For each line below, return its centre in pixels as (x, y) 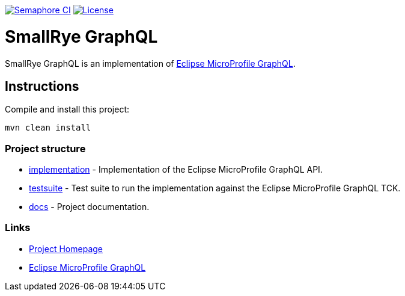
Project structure (45, 148)
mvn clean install (48, 128)
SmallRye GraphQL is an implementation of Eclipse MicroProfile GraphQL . (150, 63)
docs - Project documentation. (89, 207)
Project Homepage (66, 248)
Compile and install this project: (67, 109)
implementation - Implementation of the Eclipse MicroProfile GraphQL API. (176, 170)
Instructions (42, 86)
